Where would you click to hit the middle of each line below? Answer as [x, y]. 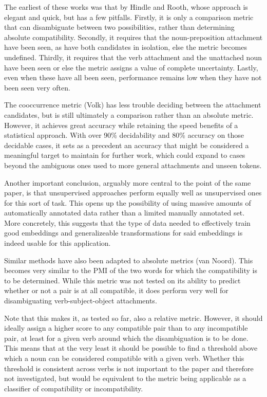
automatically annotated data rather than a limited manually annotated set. [125, 213]
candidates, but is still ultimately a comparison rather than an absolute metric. [129, 114]
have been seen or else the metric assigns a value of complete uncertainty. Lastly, [131, 67]
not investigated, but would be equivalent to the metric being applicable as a [125, 378]
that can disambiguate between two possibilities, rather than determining [119, 27]
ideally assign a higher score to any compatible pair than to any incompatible [126, 328]
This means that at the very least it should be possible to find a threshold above [131, 348]
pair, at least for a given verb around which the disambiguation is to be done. [126, 338]
